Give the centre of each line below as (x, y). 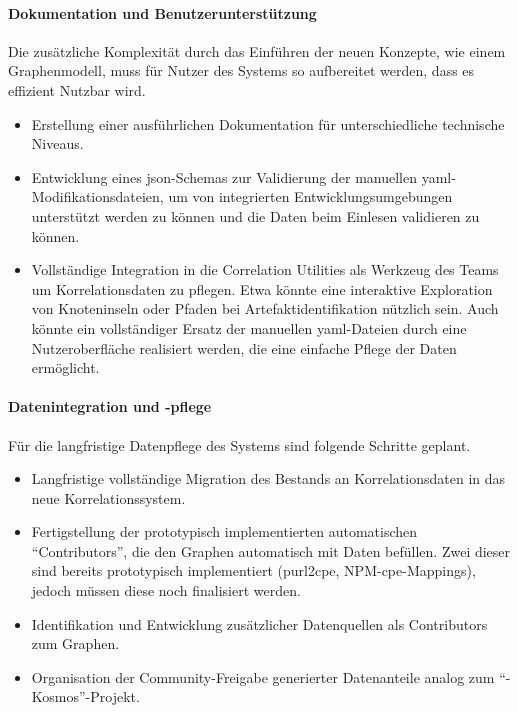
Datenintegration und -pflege (110, 406)
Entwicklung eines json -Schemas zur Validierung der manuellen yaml (241, 176)
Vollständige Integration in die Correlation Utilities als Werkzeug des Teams (265, 269)
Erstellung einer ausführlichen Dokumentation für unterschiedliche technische (268, 123)
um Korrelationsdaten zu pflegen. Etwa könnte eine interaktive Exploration (262, 288)
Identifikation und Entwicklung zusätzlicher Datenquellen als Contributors (259, 623)
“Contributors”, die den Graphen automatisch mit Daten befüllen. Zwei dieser (271, 550)
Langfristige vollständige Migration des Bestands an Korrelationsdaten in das (268, 478)
